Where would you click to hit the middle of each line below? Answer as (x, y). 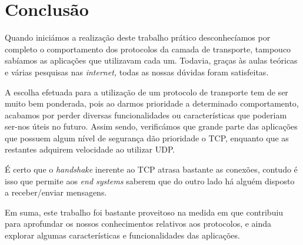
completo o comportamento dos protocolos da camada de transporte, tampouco (148, 49)
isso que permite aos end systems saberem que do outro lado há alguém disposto (150, 181)
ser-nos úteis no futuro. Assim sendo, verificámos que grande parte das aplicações (151, 126)
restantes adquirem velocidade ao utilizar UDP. (90, 149)
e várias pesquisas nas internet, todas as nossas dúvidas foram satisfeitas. (137, 72)
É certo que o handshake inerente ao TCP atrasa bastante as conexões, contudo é (151, 169)
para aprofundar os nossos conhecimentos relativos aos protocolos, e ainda (138, 224)
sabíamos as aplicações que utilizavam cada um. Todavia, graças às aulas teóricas (151, 60)
